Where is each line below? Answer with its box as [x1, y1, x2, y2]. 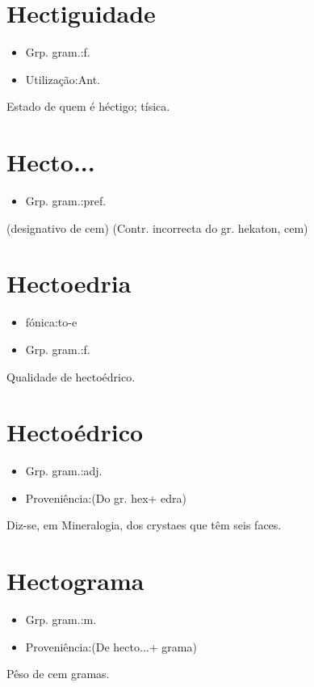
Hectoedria [6, 267, 132, 300]
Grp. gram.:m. [25, 611, 97, 628]
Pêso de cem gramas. [6, 665, 110, 682]
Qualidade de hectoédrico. [6, 368, 136, 385]
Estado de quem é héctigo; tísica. [6, 98, 170, 115]
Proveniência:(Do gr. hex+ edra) [25, 489, 187, 506]
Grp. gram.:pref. [25, 192, 107, 209]
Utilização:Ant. [25, 70, 100, 87]
